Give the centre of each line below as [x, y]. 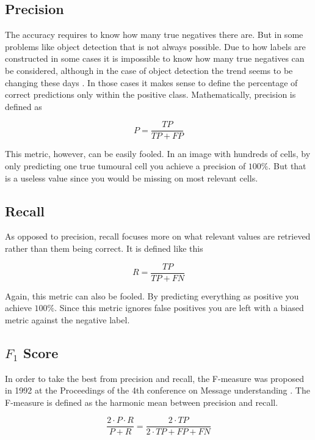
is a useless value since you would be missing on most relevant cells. [132, 178]
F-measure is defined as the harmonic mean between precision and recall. [142, 402]
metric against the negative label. [67, 319]
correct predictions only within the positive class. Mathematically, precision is [150, 94]
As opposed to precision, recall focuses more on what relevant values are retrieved [158, 236]
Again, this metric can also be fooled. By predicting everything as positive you [152, 295]
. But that [287, 166]
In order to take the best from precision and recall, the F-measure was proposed [155, 378]
